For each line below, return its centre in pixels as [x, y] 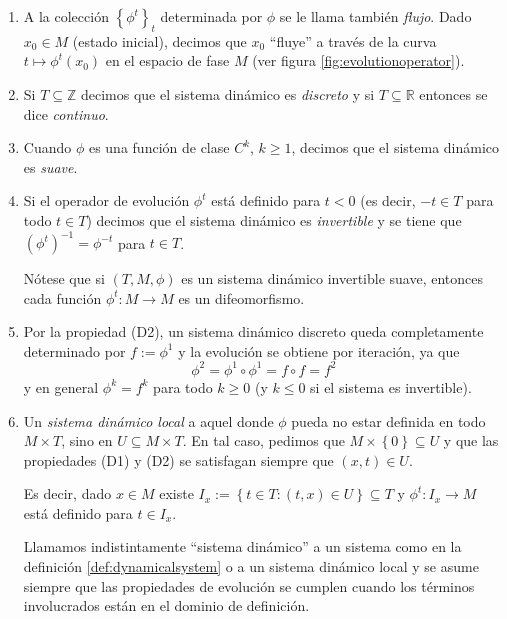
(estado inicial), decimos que [159, 40]
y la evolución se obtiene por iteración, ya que [319, 350]
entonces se [453, 93]
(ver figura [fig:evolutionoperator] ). [358, 60]
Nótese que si [64, 278]
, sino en [87, 440]
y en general [61, 386]
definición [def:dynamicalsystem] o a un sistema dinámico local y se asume [251, 566]
